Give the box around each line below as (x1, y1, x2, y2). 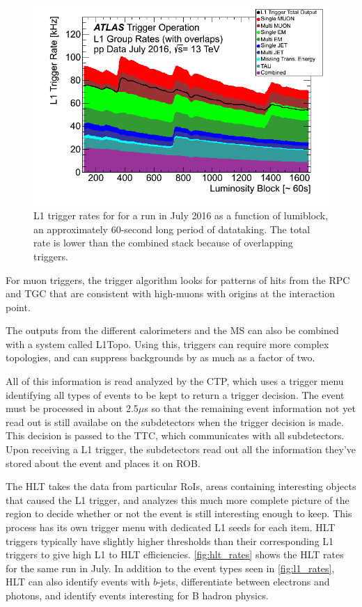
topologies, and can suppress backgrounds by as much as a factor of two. (6, 350, 315, 365)
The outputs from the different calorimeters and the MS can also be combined (6, 323, 339, 338)
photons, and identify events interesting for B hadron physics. (6, 588, 269, 602)
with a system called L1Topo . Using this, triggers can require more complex (6, 336, 329, 351)
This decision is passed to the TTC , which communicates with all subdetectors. (6, 428, 345, 443)
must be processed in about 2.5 (6, 401, 139, 416)
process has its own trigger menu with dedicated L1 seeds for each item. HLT (6, 520, 336, 534)
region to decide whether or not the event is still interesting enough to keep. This (6, 506, 352, 521)
